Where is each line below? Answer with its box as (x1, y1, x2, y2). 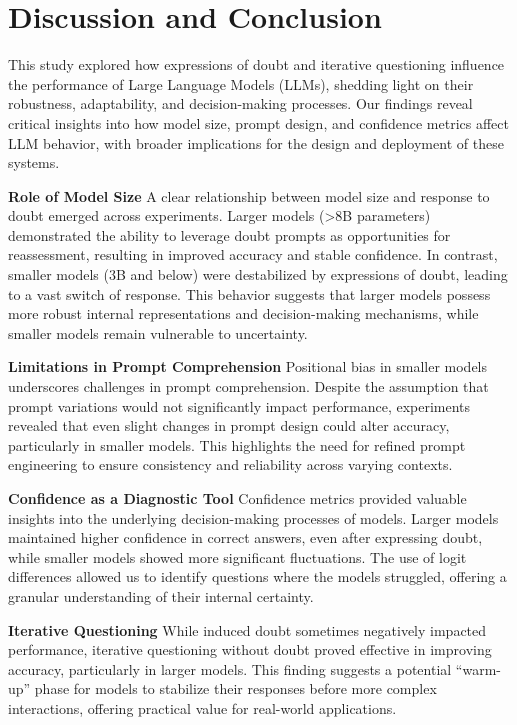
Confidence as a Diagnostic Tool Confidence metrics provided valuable (8, 488, 467, 508)
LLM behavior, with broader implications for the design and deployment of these (8, 132, 504, 153)
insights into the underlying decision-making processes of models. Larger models (8, 507, 499, 528)
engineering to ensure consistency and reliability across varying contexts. (8, 454, 453, 475)
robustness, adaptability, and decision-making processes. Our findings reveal (8, 93, 473, 114)
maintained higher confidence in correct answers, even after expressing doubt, (8, 527, 483, 548)
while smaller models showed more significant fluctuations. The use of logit (8, 546, 467, 567)
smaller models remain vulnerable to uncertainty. (8, 322, 308, 343)
